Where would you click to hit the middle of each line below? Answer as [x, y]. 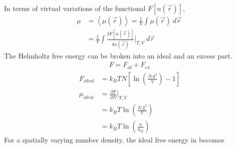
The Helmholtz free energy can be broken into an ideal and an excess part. [118, 55]
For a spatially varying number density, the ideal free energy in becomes [114, 140]
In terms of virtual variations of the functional [75, 8]
